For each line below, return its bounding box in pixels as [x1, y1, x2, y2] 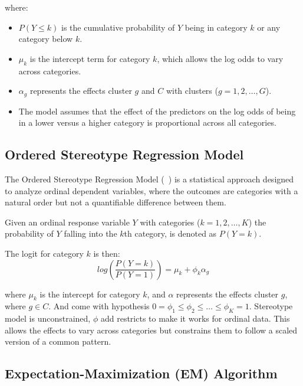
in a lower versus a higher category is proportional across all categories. [18, 116, 276, 129]
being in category [185, 21, 248, 33]
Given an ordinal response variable [5, 215, 130, 228]
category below [18, 32, 73, 45]
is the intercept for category [39, 287, 140, 300]
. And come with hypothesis [48, 300, 150, 312]
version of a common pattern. [5, 335, 111, 348]
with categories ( [140, 215, 200, 228]
